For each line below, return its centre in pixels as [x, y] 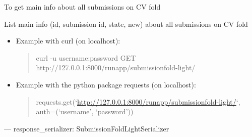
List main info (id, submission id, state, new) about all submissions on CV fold [126, 24]
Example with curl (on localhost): [68, 41]
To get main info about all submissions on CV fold [82, 7]
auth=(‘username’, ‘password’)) [85, 111]
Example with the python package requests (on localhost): [106, 84]
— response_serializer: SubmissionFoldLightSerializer [87, 128]
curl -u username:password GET [86, 57]
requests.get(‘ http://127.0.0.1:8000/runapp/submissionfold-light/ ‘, [138, 101]
